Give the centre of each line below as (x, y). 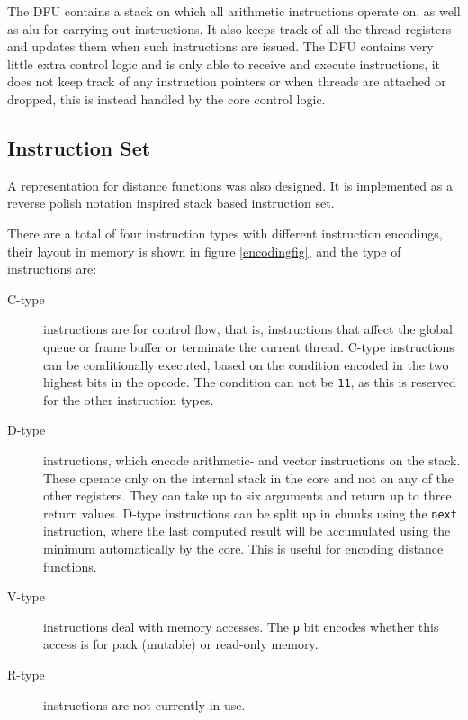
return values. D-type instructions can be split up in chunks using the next (250, 513)
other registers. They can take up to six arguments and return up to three (247, 495)
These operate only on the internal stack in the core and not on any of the (249, 477)
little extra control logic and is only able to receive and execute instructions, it (224, 63)
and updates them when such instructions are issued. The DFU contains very (220, 46)
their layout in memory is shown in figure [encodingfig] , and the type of (204, 251)
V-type (26, 596)
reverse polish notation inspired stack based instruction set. (171, 203)
